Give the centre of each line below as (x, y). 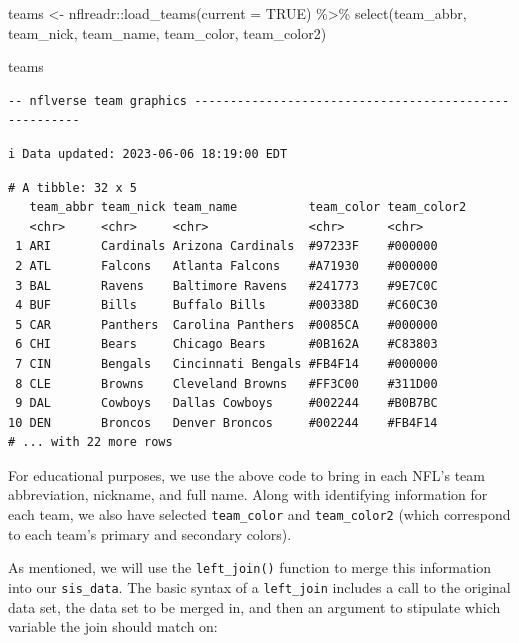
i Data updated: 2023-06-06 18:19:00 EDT (148, 153)
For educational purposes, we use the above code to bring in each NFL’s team (246, 474)
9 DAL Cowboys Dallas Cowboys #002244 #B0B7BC (226, 403)
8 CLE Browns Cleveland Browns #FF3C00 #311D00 (226, 383)
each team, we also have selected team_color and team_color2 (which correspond (259, 514)
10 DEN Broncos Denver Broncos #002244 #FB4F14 (223, 422)
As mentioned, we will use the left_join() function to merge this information (250, 567)
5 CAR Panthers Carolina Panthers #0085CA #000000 (226, 324)
